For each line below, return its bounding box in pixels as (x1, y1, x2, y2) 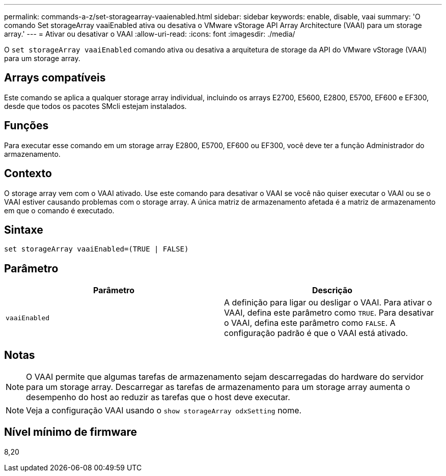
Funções (4, 119, 49, 132)
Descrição (312, 285, 353, 296)
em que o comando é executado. (4, 206, 115, 215)
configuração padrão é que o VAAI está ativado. (224, 328, 408, 339)
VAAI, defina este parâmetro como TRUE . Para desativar (224, 307, 434, 318)
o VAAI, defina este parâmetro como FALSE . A (224, 318, 396, 328)
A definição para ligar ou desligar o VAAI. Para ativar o (224, 297, 432, 308)
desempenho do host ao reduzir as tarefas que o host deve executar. (26, 392, 290, 403)
